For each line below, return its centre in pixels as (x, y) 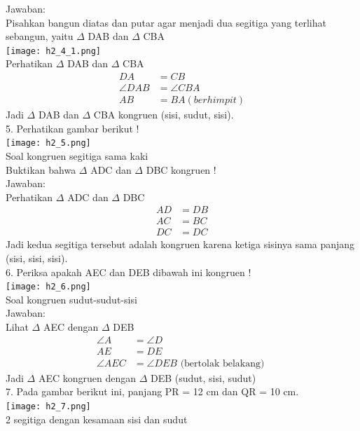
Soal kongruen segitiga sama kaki (77, 155)
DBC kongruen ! (181, 169)
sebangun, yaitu (40, 36)
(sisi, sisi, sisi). (37, 258)
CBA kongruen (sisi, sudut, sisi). (164, 115)
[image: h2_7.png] (48, 406)
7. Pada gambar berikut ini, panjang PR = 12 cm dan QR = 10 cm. (152, 391)
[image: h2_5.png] (48, 143)
